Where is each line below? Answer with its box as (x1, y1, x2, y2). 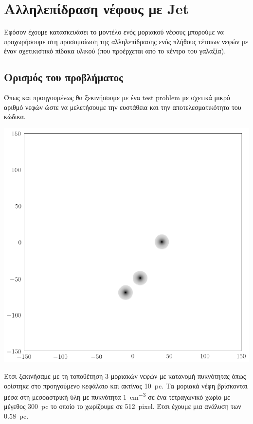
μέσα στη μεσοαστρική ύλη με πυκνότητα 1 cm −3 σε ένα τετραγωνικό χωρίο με (4, 390, 230, 402)
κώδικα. (4, 111, 26, 122)
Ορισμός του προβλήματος (4, 70, 123, 85)
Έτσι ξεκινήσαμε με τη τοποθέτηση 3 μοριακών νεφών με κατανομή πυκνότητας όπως (4, 371, 246, 381)
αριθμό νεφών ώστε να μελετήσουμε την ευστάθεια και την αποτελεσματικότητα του (4, 102, 241, 112)
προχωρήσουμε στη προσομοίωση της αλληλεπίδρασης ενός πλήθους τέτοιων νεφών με (4, 36, 248, 46)
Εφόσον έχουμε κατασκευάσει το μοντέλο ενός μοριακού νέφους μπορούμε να (4, 27, 224, 37)
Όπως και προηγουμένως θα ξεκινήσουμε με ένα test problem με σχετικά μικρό (4, 92, 230, 103)
